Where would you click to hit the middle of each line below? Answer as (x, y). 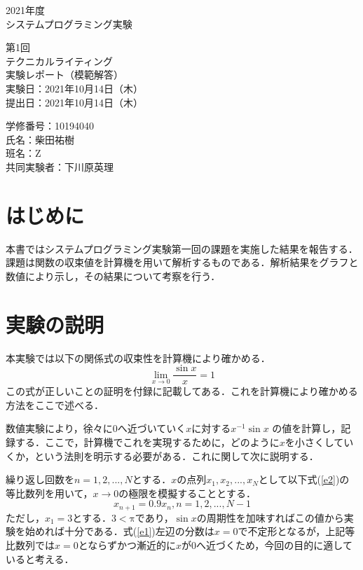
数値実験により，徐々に (59, 428)
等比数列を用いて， (49, 493)
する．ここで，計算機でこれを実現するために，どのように (147, 442)
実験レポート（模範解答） (64, 75)
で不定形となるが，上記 (292, 531)
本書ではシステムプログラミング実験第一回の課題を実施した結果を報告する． (182, 248)
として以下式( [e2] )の (304, 479)
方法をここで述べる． (55, 404)
